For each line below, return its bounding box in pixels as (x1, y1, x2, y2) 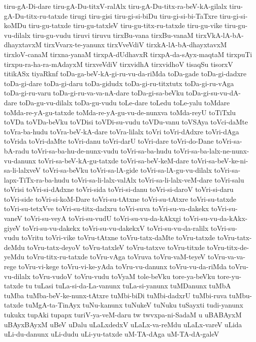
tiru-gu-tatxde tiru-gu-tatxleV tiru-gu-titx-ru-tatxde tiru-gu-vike (28, 20, 223, 31)
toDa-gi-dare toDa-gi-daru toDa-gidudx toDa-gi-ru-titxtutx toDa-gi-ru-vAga (4, 78, 234, 88)
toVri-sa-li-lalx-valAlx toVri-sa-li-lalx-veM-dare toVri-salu (71, 174, 244, 185)
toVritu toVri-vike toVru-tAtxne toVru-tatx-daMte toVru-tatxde (21, 232, 215, 243)
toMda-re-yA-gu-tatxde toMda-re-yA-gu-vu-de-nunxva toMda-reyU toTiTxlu (4, 107, 236, 117)
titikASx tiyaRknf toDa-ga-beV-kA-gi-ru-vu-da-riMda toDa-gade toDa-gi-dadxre (4, 68, 247, 79)
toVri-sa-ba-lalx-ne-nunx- (173, 145, 249, 155)
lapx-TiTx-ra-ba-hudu (4, 174, 69, 185)
